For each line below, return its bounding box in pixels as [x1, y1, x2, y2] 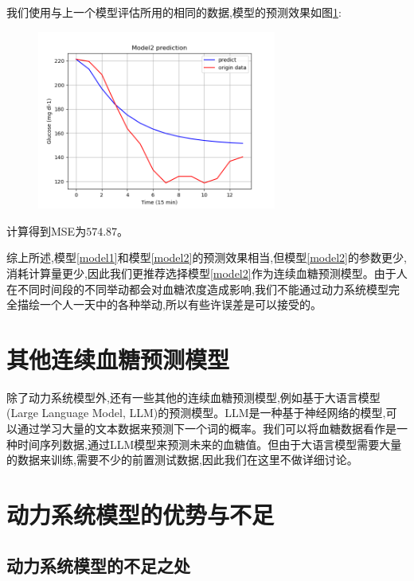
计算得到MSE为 [6, 222, 87, 239]
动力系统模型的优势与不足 [6, 498, 275, 531]
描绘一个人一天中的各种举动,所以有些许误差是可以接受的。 [17, 296, 322, 313]
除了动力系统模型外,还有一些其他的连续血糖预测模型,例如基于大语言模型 [6, 388, 381, 405]
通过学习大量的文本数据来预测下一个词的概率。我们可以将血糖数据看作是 [17, 420, 396, 437]
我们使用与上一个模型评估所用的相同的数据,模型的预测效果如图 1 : [6, 4, 342, 20]
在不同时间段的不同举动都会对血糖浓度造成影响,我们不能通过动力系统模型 [6, 280, 389, 297]
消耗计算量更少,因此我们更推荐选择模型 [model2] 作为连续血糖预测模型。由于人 [6, 264, 408, 281]
